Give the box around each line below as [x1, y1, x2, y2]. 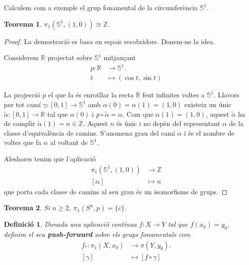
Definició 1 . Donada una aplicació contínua [4, 219, 137, 229]
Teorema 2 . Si [4, 203, 50, 213]
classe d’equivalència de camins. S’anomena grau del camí [4, 127, 175, 138]
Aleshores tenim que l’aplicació [4, 153, 96, 163]
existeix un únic [184, 99, 232, 109]
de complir [4, 118, 35, 128]
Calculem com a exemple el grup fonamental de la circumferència [4, 2, 198, 12]
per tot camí [4, 99, 41, 109]
